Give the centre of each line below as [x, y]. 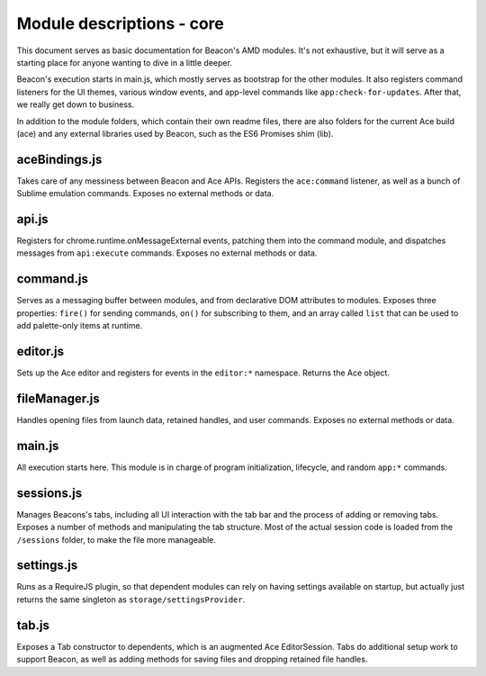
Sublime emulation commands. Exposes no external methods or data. [145, 194]
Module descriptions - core [121, 23]
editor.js [40, 351]
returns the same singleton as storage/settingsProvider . [131, 599]
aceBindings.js [59, 159]
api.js [32, 219]
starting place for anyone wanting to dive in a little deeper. [125, 62]
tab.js [33, 625]
